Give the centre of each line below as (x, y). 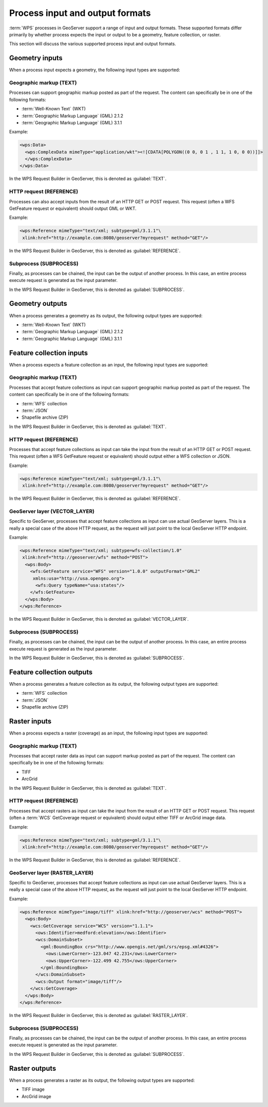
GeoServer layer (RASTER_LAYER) (51, 873)
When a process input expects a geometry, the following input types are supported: (95, 70)
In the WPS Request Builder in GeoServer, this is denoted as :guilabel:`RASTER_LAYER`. (99, 1015)
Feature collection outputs (51, 672)
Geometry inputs (36, 58)
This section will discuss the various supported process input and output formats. (93, 44)
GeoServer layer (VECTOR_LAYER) (52, 511)
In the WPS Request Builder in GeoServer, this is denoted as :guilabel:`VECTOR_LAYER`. (99, 619)
